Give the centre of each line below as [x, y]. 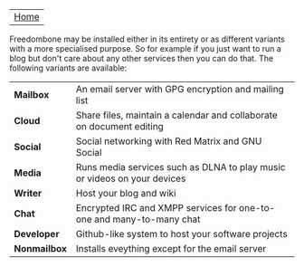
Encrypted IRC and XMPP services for [156, 208]
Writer [28, 193]
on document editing [120, 126]
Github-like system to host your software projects [181, 234]
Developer [37, 234]
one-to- [257, 208]
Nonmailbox [41, 248]
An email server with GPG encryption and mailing [180, 89]
